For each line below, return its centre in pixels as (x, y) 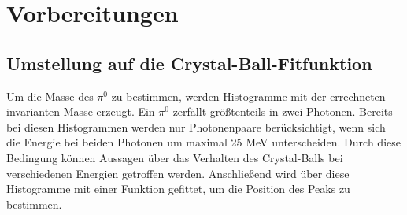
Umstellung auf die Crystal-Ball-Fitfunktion (189, 63)
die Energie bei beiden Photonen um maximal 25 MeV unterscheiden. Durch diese (203, 142)
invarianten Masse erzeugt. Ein (81, 111)
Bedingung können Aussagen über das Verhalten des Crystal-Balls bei (175, 157)
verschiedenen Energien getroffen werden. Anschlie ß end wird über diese (178, 173)
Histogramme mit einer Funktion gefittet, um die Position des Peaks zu (178, 189)
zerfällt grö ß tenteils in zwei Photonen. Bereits (283, 111)
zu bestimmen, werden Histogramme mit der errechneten (248, 96)
